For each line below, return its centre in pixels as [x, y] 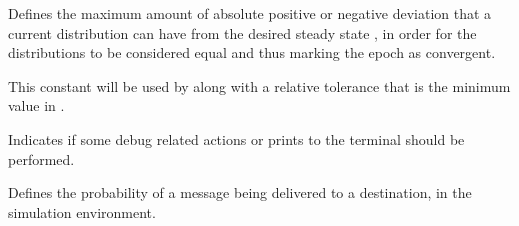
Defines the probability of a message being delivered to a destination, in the [240, 192]
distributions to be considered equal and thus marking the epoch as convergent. [252, 52]
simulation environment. [82, 211]
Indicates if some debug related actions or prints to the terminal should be [236, 138]
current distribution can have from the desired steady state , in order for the [242, 32]
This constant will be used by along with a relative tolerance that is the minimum [259, 85]
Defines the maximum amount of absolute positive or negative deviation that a [250, 13]
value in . [36, 105]
